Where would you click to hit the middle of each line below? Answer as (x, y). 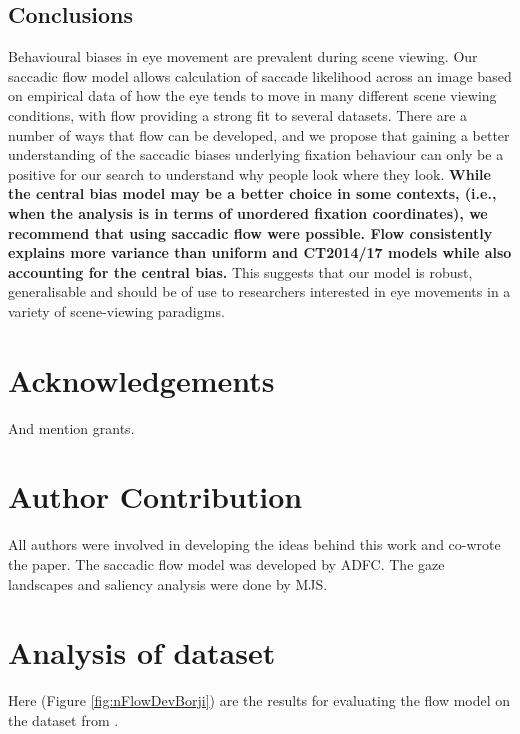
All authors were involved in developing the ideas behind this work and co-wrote (254, 544)
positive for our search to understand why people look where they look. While (249, 173)
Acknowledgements (141, 379)
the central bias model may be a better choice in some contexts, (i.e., (252, 193)
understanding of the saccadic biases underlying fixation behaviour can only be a (256, 154)
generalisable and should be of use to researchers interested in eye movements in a (259, 291)
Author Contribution (155, 496)
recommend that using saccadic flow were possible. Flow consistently (250, 232)
